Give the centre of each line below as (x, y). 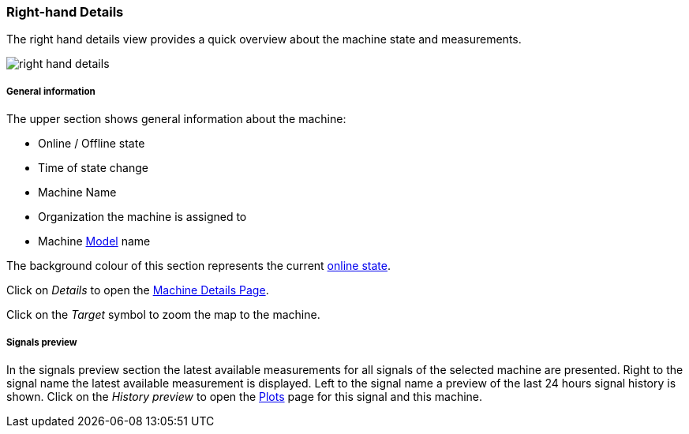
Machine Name (77, 193)
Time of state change (93, 168)
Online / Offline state (92, 144)
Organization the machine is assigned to (142, 217)
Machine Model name (94, 241)
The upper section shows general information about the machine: (176, 119)
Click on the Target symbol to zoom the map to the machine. (163, 315)
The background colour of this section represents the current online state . (198, 266)
